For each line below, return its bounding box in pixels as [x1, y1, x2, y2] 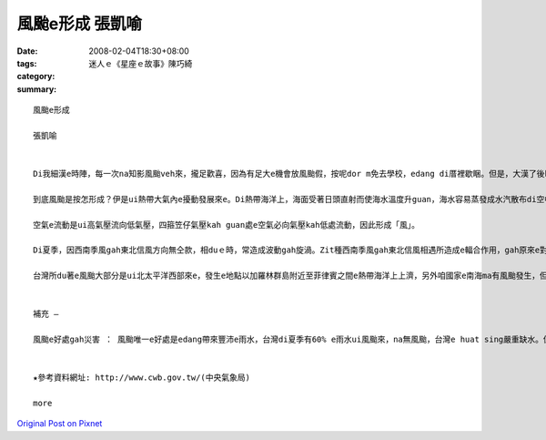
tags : [16, 57, 37, 68]
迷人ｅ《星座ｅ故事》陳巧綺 [88, 57, 193, 68]
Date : [16, 46, 38, 56]
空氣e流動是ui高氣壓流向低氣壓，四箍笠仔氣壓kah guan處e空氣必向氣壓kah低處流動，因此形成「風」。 [33, 220, 420, 230]
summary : [16, 83, 57, 95]
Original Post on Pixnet [16, 418, 103, 429]
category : [16, 71, 56, 82]
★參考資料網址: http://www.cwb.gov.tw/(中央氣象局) [33, 373, 250, 383]
